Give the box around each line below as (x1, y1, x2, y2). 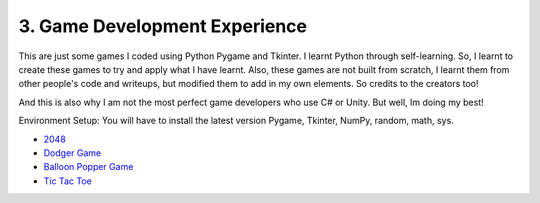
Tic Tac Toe (43, 175, 92, 187)
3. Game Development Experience (18, 15, 308, 37)
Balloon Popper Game (43, 161, 134, 173)
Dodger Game (43, 146, 102, 159)
